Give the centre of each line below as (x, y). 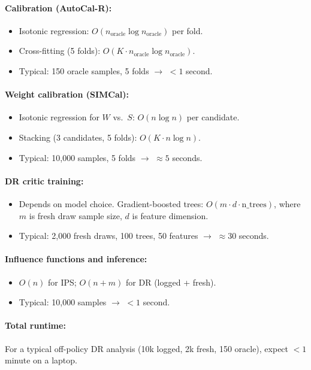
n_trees (254, 204)
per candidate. (213, 117)
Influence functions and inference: (76, 259)
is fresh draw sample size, (76, 215)
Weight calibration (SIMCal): (67, 94)
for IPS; (62, 282)
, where (287, 203)
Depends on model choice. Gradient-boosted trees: (111, 203)
